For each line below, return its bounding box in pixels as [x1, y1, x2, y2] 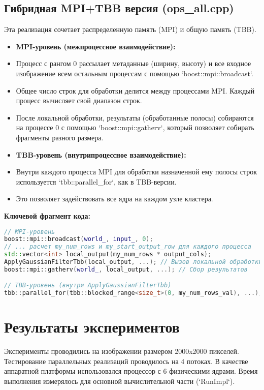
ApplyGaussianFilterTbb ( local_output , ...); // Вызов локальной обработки [4, 258, 262, 266]
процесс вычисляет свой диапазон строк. [16, 95, 142, 106]
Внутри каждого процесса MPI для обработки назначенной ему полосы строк [16, 166, 257, 177]
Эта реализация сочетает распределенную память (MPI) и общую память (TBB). [4, 24, 256, 35]
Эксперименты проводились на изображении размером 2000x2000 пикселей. [4, 346, 239, 356]
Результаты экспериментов [4, 316, 180, 337]
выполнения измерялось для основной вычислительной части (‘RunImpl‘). [4, 376, 235, 386]
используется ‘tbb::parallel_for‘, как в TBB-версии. [16, 176, 177, 187]
